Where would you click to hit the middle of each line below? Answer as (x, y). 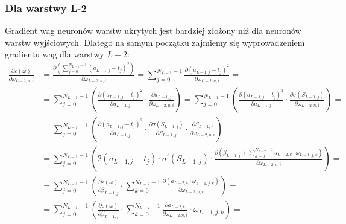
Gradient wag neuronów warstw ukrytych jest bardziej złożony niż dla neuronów (153, 30)
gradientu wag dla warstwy (55, 54)
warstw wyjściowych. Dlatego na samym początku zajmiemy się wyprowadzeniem (155, 42)
